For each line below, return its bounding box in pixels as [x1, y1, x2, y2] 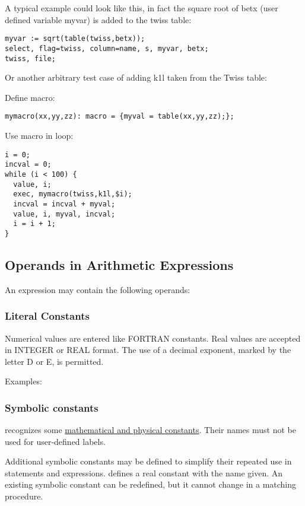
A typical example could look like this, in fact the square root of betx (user [5, 2, 278, 14]
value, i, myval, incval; [13, 209, 116, 218]
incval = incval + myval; [13, 199, 116, 208]
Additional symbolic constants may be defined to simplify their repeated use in [5, 455, 292, 467]
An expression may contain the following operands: [5, 283, 190, 295]
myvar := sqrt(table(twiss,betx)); [5, 34, 145, 43]
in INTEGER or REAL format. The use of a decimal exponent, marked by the [5, 343, 291, 356]
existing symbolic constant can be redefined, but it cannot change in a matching [5, 478, 297, 491]
